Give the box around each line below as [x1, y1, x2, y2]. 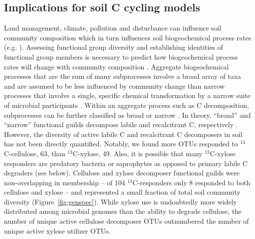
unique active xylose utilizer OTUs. [4, 225, 111, 236]
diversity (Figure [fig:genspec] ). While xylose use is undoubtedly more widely [4, 196, 237, 206]
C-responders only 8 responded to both [132, 177, 251, 187]
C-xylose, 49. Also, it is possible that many [72, 148, 203, 158]
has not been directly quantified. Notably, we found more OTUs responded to [4, 138, 238, 149]
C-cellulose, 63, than [4, 148, 65, 158]
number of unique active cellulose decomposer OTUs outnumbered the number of [4, 216, 249, 226]
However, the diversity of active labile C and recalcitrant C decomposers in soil [4, 129, 243, 139]
